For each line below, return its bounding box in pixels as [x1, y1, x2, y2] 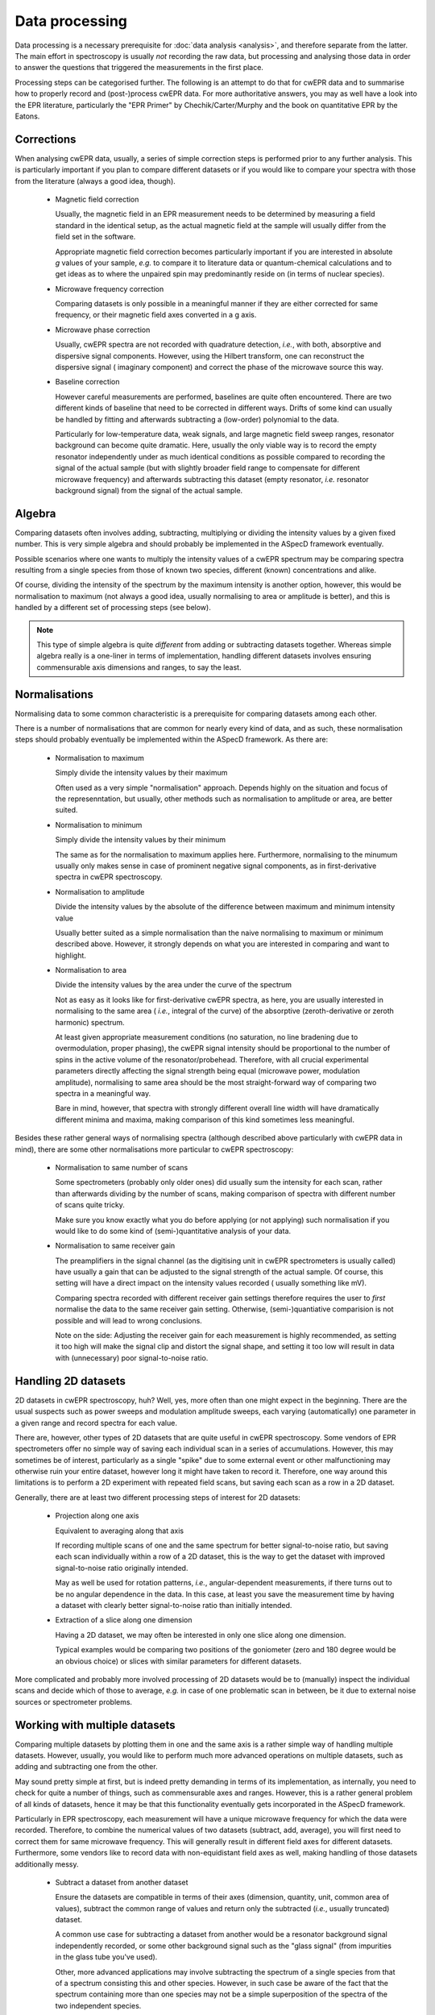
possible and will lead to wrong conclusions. [55, 1315, 203, 1325]
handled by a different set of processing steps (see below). [14, 603, 211, 613]
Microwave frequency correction [55, 284, 164, 293]
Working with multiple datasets [14, 1718, 176, 1732]
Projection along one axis [55, 1511, 139, 1521]
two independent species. [55, 2000, 142, 2010]
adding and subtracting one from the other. [14, 1762, 158, 1772]
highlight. [55, 950, 86, 960]
